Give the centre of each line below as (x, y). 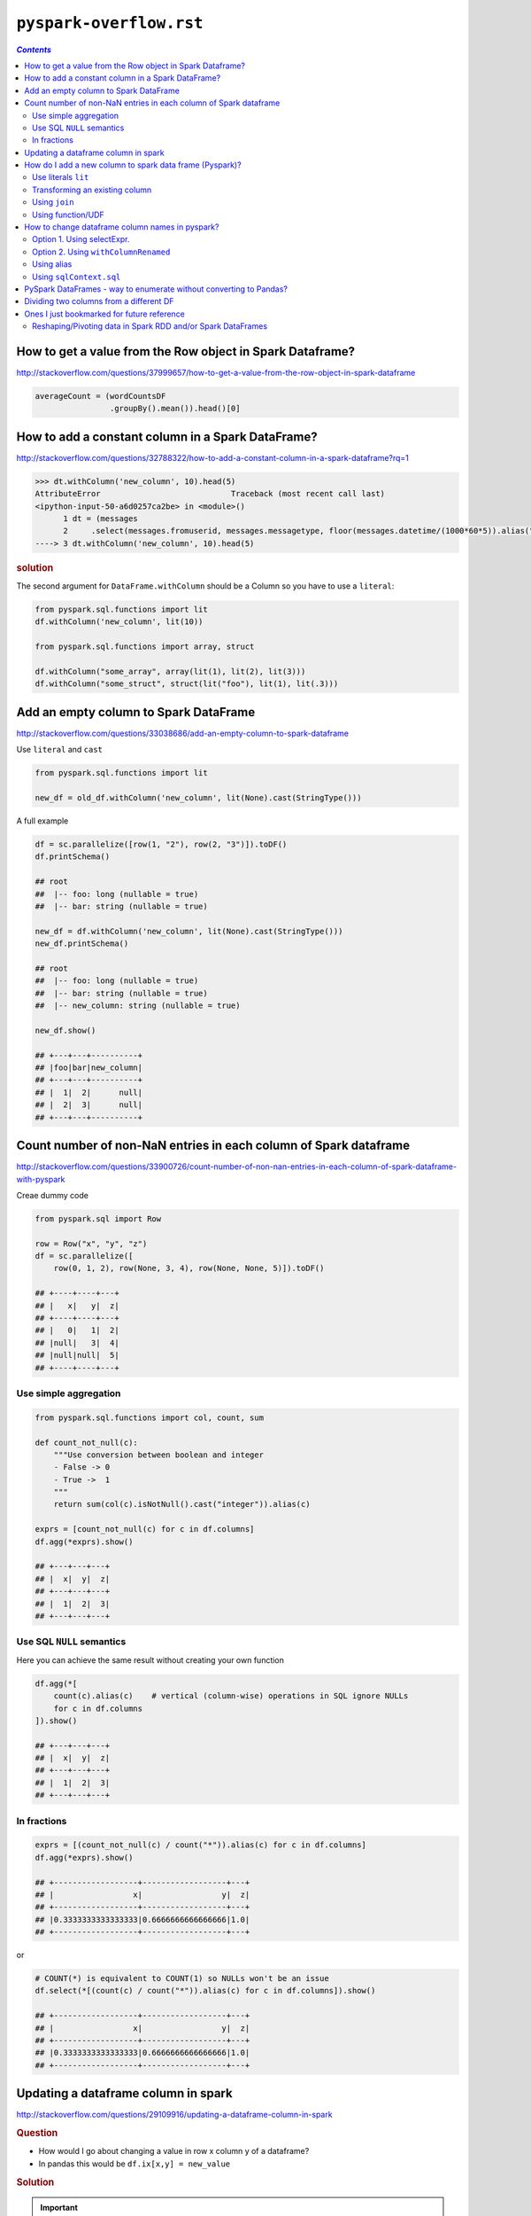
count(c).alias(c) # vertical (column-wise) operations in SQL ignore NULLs (231, 1696)
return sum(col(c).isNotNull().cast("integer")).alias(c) (182, 1504)
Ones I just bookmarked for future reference (105, 314)
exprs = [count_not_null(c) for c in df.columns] (145, 1529)
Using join (53, 202)
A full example (42, 821)
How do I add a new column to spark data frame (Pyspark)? (133, 165)
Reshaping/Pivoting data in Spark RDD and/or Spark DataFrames (150, 326)
